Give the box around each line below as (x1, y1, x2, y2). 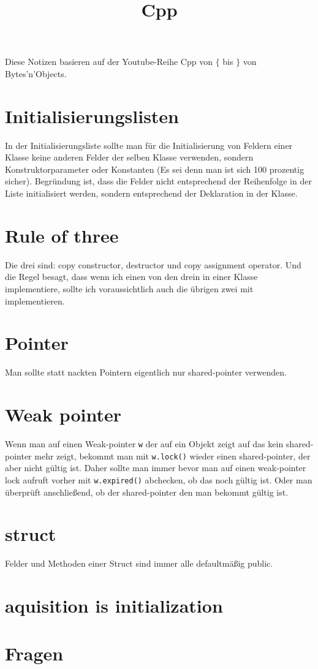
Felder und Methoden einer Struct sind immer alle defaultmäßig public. (5, 557, 273, 570)
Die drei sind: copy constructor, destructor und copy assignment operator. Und (5, 258, 301, 271)
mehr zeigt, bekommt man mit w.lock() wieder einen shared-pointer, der (34, 449, 311, 462)
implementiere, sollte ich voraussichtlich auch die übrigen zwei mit (5, 282, 254, 295)
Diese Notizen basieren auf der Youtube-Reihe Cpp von (5, 55, 213, 68)
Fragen (5, 641, 64, 666)
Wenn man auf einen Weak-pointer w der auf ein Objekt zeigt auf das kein (5, 437, 284, 450)
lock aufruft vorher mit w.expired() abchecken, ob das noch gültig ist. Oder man (5, 473, 312, 486)
